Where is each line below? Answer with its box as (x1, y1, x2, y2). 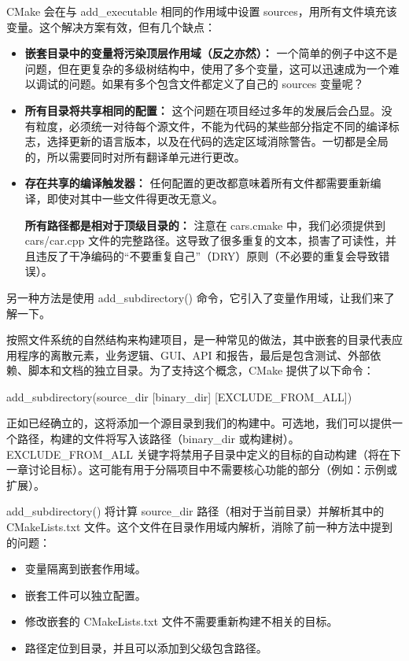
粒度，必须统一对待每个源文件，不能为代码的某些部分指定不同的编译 (35, 117, 389, 134)
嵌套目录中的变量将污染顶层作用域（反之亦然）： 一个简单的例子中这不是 (24, 45, 398, 61)
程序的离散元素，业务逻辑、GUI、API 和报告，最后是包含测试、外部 (17, 346, 370, 363)
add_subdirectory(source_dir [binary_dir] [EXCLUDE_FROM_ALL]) (6, 388, 352, 404)
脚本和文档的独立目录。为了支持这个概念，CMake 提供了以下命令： (28, 362, 374, 379)
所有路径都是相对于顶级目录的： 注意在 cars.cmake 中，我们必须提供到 (24, 216, 385, 233)
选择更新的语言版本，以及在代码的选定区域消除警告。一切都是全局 (46, 133, 389, 150)
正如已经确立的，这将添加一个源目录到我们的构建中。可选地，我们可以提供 (6, 415, 392, 431)
